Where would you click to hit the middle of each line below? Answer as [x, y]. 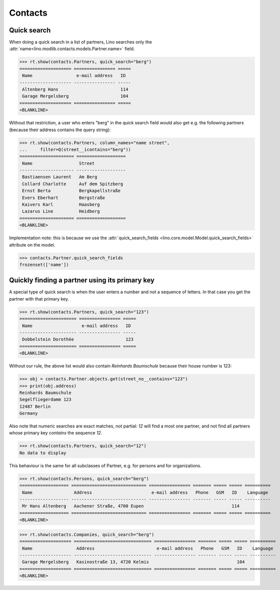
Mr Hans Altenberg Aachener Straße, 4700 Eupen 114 [131, 506]
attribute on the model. [32, 245]
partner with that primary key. [39, 299]
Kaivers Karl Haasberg [61, 205]
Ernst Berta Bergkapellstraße [71, 191]
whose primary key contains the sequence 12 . [56, 433]
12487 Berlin [35, 406]
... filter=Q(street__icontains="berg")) [75, 149]
